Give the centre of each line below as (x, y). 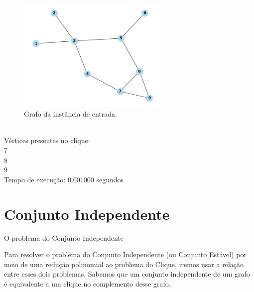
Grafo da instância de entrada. (70, 114)
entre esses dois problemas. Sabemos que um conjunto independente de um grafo (127, 274)
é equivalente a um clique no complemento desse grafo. (87, 283)
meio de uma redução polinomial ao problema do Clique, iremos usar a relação (124, 264)
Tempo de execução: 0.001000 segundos (64, 179)
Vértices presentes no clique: (47, 140)
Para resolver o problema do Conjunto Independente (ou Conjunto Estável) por (125, 254)
